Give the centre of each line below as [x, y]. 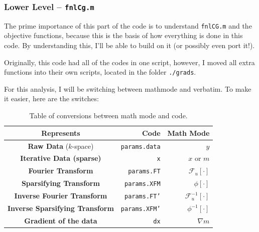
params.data [141, 147]
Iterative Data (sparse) [61, 158]
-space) [83, 146]
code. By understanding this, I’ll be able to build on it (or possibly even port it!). [129, 45]
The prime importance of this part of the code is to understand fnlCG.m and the [128, 25]
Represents [61, 133]
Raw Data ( [48, 146]
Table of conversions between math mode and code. [108, 115]
